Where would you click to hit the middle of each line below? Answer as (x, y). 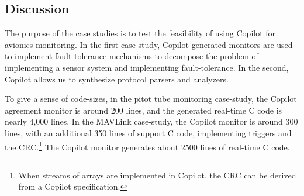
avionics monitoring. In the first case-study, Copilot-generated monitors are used (149, 44)
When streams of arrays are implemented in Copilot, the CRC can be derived (157, 175)
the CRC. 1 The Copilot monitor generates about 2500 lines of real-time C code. (147, 146)
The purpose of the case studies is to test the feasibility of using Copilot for (140, 33)
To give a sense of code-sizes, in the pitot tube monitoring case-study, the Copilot (151, 99)
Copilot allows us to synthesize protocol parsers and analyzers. (117, 79)
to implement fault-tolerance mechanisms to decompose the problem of (132, 56)
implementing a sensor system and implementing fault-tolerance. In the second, (147, 67)
